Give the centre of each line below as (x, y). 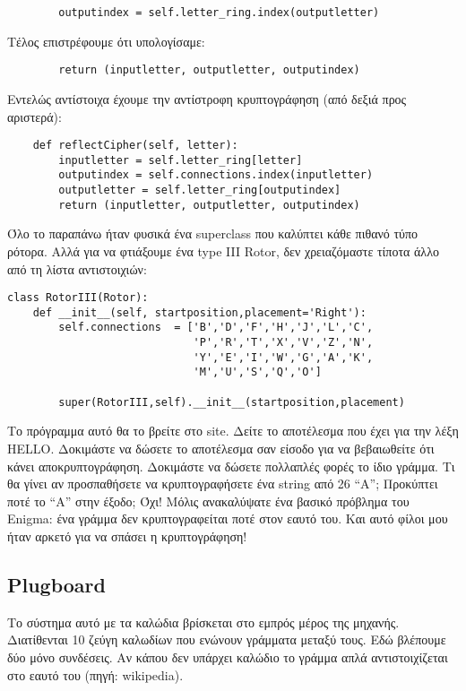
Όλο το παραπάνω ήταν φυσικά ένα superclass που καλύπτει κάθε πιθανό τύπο (213, 233)
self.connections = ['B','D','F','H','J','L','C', (216, 328)
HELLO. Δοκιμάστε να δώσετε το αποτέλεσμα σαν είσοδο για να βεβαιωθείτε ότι (221, 448)
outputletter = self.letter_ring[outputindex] (200, 190)
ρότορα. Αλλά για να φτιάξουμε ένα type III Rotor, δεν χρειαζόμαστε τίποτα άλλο (223, 250)
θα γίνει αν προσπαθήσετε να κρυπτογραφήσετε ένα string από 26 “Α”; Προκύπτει (223, 484)
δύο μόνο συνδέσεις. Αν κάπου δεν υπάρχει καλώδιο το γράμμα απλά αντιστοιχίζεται (228, 656)
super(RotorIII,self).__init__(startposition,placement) (232, 402)
